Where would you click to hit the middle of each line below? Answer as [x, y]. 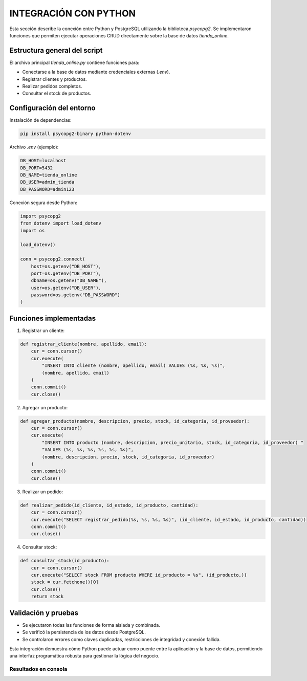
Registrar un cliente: [43, 331]
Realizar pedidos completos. [52, 86]
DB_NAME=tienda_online [49, 175]
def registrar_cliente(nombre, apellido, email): [84, 344]
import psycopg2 [41, 216]
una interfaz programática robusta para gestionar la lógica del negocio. [84, 656]
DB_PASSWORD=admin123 [47, 189]
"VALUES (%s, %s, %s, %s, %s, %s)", [88, 450]
